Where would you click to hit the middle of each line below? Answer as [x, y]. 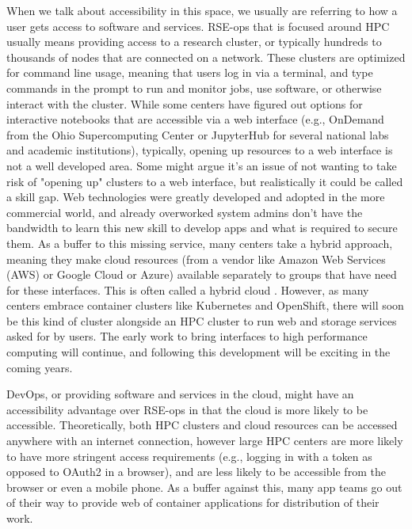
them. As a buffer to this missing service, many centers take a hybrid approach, [200, 243]
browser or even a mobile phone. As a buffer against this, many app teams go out [204, 487]
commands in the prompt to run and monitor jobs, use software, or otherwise [194, 88]
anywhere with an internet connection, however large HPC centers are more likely [205, 441]
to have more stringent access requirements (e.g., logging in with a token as [189, 456]
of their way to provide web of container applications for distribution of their [193, 502]
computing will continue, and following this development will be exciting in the [198, 352]
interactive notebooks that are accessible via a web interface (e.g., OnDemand [195, 119]
